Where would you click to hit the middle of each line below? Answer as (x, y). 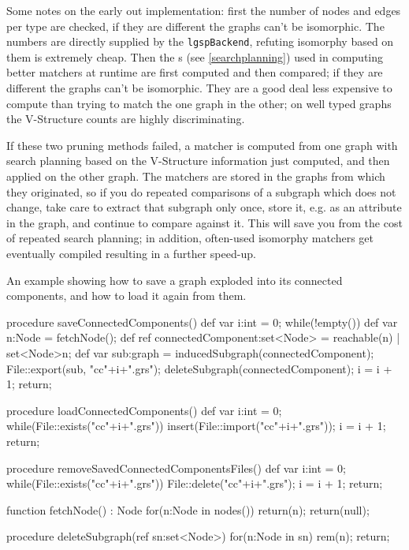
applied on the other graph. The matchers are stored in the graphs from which (196, 176)
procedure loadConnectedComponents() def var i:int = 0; (144, 410)
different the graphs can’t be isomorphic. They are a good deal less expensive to (199, 88)
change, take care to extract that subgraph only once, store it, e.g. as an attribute (204, 207)
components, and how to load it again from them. (126, 296)
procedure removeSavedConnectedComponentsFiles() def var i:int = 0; (177, 468)
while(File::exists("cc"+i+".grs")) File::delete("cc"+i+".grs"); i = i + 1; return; (195, 483)
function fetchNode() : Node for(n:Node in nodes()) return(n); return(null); (188, 509)
